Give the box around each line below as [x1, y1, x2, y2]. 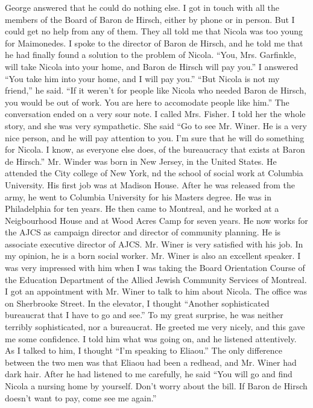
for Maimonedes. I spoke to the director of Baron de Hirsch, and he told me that [5, 36, 303, 49]
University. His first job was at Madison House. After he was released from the [5, 178, 296, 191]
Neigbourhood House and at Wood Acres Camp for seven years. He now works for [5, 214, 308, 226]
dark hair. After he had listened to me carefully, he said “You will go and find [5, 368, 292, 380]
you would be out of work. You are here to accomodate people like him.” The [5, 95, 289, 108]
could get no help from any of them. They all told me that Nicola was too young [5, 25, 303, 37]
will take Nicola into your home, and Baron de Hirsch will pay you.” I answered [5, 60, 299, 72]
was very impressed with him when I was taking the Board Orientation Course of [5, 261, 305, 274]
